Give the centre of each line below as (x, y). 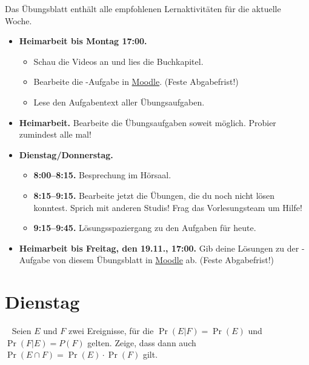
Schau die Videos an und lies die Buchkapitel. (118, 61)
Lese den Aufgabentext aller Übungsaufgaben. (119, 102)
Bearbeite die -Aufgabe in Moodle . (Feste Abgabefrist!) (136, 82)
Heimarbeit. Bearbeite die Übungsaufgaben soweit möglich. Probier (148, 122)
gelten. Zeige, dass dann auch (142, 342)
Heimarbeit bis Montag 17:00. (83, 41)
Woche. (18, 20)
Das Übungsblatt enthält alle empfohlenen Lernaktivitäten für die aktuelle (143, 8)
